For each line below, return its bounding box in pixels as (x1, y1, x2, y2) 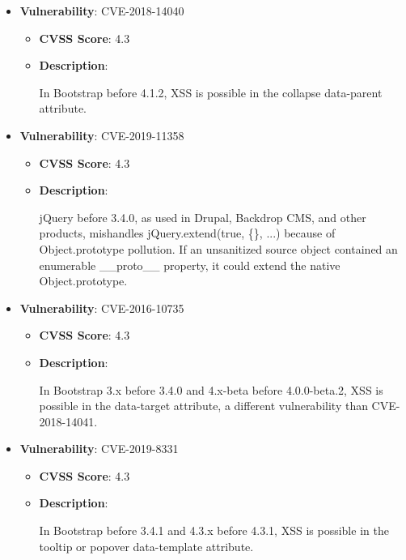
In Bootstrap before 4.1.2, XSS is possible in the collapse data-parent (39, 83, 383, 100)
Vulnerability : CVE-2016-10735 (19, 299, 184, 316)
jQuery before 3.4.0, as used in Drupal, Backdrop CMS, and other (39, 208, 366, 225)
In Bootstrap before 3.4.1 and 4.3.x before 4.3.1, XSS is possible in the (39, 522, 389, 539)
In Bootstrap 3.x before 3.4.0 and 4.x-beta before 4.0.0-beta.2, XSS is (39, 381, 383, 398)
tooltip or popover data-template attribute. (39, 537, 254, 554)
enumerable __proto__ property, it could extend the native (39, 256, 340, 273)
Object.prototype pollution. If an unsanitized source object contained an (39, 240, 398, 257)
